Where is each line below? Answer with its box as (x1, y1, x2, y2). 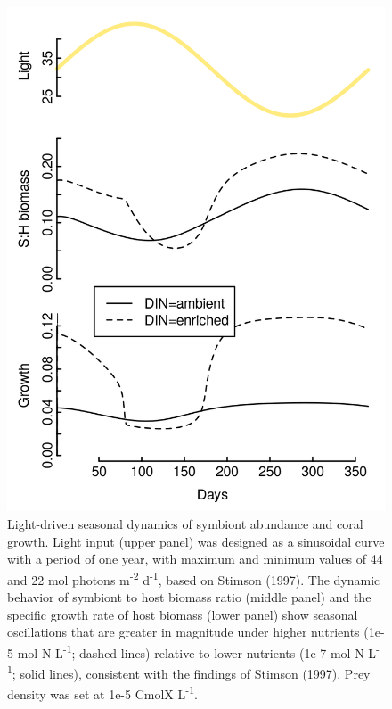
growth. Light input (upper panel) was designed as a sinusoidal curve (7, 532, 385, 550)
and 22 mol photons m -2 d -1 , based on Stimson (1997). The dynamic (7, 567, 380, 589)
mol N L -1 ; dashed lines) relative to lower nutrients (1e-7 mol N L (17, 640, 377, 662)
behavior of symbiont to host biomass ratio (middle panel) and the (7, 587, 372, 606)
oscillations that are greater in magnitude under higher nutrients (7, 622, 360, 641)
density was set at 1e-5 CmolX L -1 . (7, 682, 198, 703)
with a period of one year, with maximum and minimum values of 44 (7, 549, 383, 568)
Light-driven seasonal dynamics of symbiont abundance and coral (7, 514, 363, 532)
